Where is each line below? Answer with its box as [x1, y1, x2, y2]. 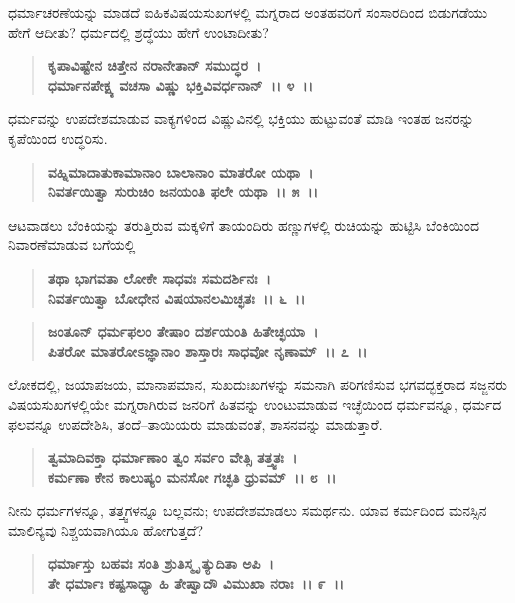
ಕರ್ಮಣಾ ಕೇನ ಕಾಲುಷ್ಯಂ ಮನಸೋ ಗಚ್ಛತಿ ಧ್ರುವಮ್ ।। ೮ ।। [47, 466, 337, 487]
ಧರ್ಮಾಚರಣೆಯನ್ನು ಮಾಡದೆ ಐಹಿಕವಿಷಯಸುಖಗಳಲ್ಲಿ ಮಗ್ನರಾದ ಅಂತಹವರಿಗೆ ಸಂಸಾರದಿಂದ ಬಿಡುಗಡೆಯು [8, 2, 488, 22]
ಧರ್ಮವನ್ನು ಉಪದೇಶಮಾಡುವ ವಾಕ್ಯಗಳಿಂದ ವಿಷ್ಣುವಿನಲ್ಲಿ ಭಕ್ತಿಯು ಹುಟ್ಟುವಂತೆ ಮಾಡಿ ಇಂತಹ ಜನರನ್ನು [8, 108, 474, 129]
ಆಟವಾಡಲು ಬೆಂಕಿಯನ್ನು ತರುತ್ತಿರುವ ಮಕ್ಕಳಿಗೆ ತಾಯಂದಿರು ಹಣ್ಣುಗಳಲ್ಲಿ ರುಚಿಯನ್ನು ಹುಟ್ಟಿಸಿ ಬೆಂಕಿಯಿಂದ [8, 214, 480, 235]
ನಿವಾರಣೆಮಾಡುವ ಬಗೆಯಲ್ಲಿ [8, 234, 136, 255]
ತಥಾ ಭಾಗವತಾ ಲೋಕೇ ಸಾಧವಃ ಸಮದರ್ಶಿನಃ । [47, 267, 271, 288]
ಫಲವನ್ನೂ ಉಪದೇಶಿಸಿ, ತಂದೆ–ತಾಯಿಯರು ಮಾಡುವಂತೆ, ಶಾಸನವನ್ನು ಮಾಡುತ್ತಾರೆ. [8, 413, 383, 434]
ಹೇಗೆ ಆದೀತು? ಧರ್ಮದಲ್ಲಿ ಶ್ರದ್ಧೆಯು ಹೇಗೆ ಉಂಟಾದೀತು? [8, 21, 269, 42]
